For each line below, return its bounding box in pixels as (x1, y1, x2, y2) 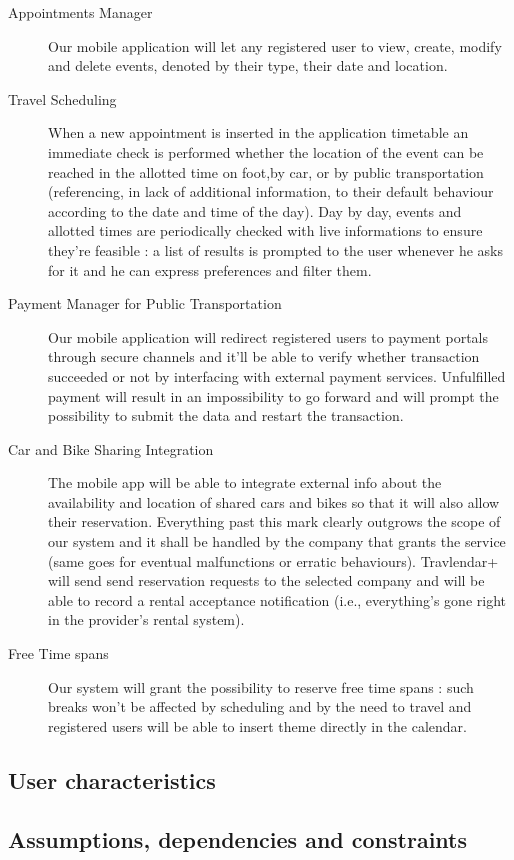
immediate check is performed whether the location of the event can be (48, 141, 484, 162)
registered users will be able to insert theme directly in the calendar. (48, 715, 467, 736)
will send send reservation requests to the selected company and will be (48, 570, 485, 591)
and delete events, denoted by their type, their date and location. (48, 55, 448, 76)
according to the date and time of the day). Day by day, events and (48, 200, 462, 221)
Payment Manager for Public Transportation (8, 293, 282, 314)
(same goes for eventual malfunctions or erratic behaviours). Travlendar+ (48, 550, 499, 571)
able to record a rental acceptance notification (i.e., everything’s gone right (48, 589, 506, 610)
